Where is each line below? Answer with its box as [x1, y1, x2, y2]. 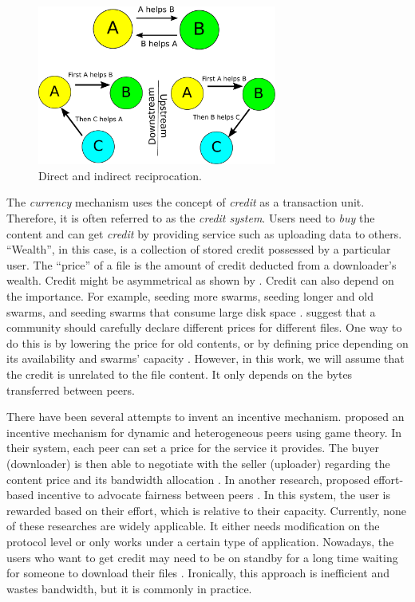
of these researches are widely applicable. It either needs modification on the [6, 517, 380, 534]
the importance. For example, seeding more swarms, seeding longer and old [6, 288, 373, 304]
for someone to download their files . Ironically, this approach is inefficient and [6, 565, 389, 581]
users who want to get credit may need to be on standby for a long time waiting [6, 549, 398, 565]
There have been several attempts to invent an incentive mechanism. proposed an [6, 408, 405, 425]
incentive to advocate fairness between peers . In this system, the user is [37, 486, 391, 503]
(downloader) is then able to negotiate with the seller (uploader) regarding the [6, 454, 390, 471]
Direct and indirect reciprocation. [38, 167, 202, 183]
